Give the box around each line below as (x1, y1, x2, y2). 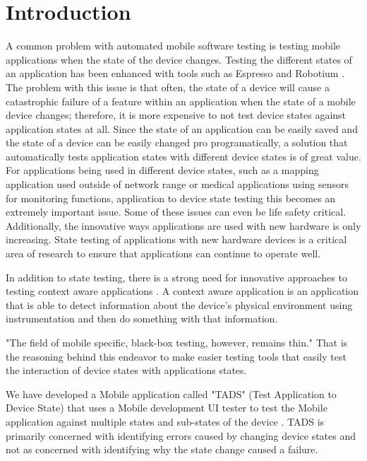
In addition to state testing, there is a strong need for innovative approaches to (6, 269, 347, 284)
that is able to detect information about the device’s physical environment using (6, 297, 353, 312)
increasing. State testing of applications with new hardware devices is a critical (6, 232, 347, 247)
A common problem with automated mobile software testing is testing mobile (6, 38, 341, 53)
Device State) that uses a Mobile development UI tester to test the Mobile (6, 400, 327, 415)
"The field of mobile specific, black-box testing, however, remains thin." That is (6, 335, 348, 349)
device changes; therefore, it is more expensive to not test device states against (6, 107, 347, 122)
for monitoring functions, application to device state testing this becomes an (6, 190, 336, 205)
